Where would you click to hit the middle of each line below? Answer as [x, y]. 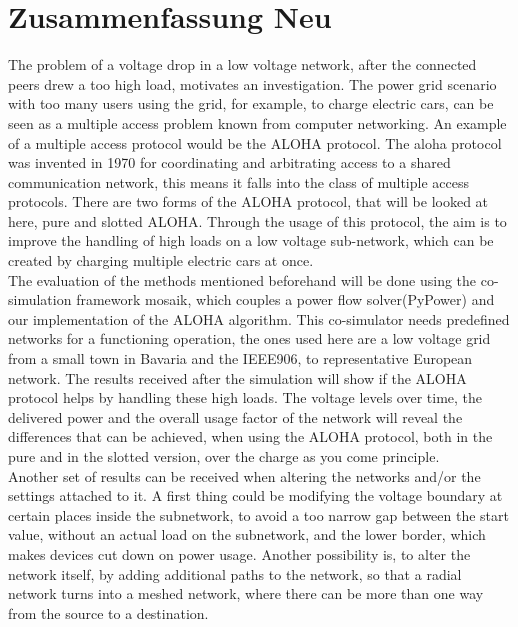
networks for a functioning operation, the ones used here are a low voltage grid [249, 338]
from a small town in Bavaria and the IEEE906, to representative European [240, 358]
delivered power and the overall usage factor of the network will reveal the [235, 416]
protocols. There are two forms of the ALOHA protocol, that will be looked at [248, 201]
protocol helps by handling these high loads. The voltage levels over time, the [245, 397]
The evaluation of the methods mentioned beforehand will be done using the [242, 279]
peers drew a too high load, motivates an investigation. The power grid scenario [252, 83]
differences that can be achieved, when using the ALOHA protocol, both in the [250, 436]
